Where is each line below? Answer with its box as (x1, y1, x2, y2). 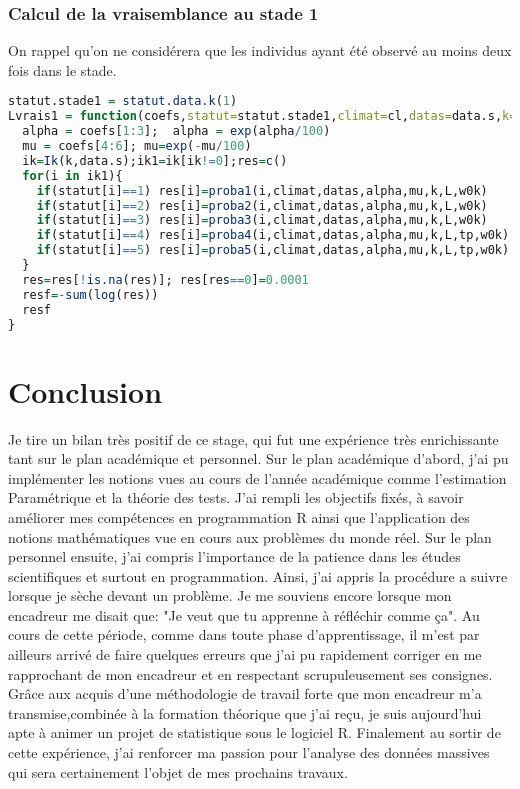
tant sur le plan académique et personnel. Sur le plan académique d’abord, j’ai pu (8, 448, 509, 469)
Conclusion (8, 370, 163, 411)
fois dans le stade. (8, 59, 117, 80)
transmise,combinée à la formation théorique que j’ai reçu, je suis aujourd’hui (8, 702, 482, 723)
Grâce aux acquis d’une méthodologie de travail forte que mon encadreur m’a (8, 683, 482, 704)
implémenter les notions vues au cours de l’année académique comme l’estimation (8, 467, 507, 488)
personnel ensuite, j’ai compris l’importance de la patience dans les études (8, 546, 461, 567)
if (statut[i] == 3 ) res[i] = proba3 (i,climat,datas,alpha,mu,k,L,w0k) (36, 213, 488, 228)
